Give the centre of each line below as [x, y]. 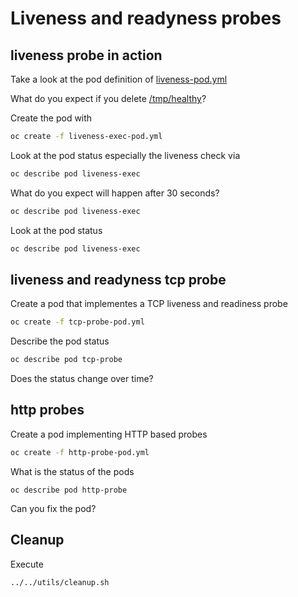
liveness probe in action [86, 55]
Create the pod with [51, 118]
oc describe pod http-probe [69, 490]
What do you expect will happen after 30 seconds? [115, 193]
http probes [47, 410]
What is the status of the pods [72, 471]
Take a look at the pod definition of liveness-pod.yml [119, 79]
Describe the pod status [60, 341]
